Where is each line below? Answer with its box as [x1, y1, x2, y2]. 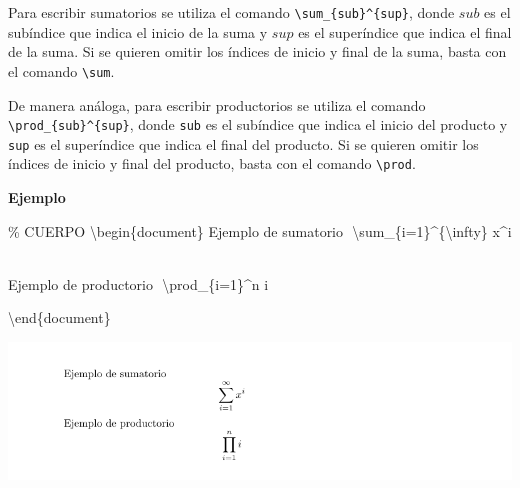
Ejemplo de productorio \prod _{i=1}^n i [8, 273, 269, 294]
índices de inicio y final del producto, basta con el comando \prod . [8, 153, 416, 174]
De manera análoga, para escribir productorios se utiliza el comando [8, 94, 426, 115]
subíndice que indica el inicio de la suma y [8, 21, 268, 42]
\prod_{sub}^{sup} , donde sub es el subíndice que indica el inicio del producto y [8, 114, 508, 135]
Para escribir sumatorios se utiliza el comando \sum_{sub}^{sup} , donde [8, 2, 455, 22]
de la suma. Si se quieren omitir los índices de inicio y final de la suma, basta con [8, 41, 507, 62]
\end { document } [8, 307, 111, 328]
